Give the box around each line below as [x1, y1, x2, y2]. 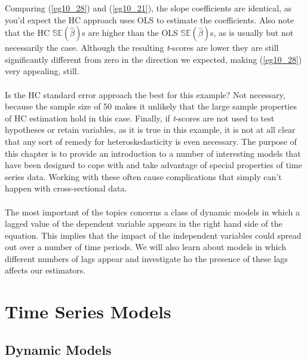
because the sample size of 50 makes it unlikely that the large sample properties [5, 100, 297, 112]
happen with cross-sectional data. [5, 182, 127, 194]
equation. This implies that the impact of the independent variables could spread [5, 229, 302, 241]
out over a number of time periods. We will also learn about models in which [5, 241, 286, 253]
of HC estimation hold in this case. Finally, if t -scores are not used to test [5, 111, 275, 124]
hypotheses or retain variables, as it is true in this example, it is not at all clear [5, 123, 296, 136]
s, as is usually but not [210, 26, 294, 39]
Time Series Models [5, 299, 171, 324]
